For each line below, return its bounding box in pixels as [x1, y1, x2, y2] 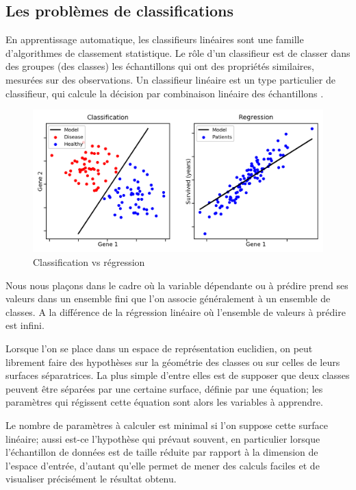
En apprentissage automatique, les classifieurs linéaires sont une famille [5, 32, 304, 47]
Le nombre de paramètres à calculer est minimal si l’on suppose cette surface [5, 417, 328, 432]
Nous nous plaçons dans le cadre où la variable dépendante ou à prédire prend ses [5, 278, 348, 292]
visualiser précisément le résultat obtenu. [5, 471, 177, 486]
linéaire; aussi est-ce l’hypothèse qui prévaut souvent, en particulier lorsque [5, 431, 320, 445]
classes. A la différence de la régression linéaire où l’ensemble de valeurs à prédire [5, 304, 346, 319]
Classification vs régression [33, 255, 145, 269]
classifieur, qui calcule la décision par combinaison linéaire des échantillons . [5, 86, 324, 100]
